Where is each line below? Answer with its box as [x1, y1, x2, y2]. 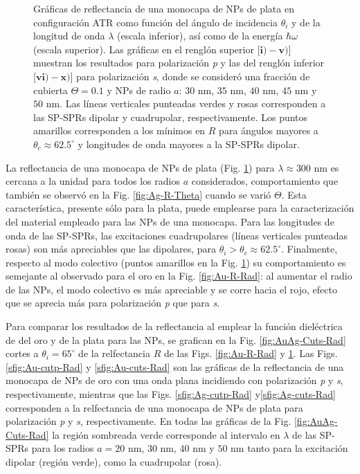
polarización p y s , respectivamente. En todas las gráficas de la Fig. [6, 414, 291, 428]
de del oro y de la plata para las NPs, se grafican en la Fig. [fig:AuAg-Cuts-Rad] [6, 332, 346, 347]
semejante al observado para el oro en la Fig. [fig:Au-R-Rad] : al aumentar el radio [6, 268, 352, 283]
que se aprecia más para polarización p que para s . [6, 295, 220, 310]
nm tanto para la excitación [231, 441, 348, 455]
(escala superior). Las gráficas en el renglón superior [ [33, 42, 260, 56]
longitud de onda [33, 28, 105, 43]
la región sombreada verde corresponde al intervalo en [52, 427, 280, 441]
